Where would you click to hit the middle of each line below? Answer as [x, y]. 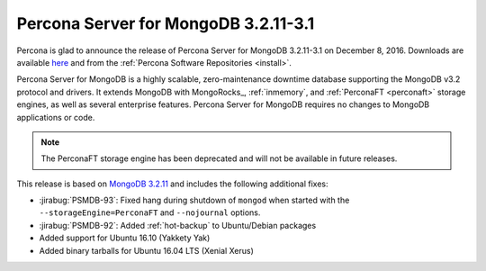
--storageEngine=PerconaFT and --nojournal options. [150, 212]
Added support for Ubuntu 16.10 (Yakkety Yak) [125, 238]
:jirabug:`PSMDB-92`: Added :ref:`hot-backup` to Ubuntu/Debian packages [178, 225]
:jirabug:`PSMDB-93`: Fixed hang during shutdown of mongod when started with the [194, 200]
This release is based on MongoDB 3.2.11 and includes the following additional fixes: [172, 184]
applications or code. [56, 117]
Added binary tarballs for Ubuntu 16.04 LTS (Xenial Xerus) [146, 250]
